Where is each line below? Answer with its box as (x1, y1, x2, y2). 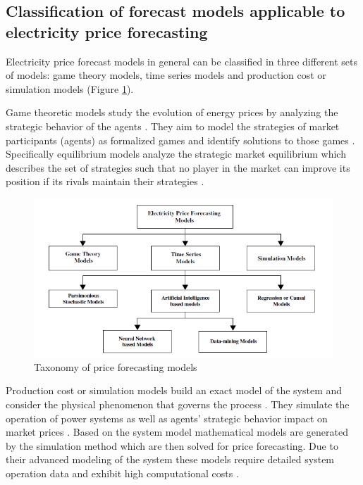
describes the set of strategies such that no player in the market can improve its (6, 160, 350, 175)
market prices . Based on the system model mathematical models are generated (6, 424, 348, 439)
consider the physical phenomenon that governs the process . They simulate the (6, 397, 350, 412)
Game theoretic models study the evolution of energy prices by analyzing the (6, 105, 338, 120)
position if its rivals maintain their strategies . (6, 174, 204, 189)
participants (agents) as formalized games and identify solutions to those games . (6, 132, 355, 147)
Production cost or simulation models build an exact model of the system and (6, 383, 343, 398)
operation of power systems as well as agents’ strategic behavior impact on (6, 410, 328, 425)
